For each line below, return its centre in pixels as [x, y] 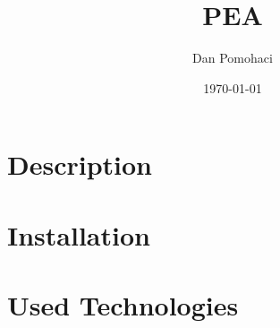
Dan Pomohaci [233, 58]
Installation [79, 234]
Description [80, 164]
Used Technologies [123, 305]
